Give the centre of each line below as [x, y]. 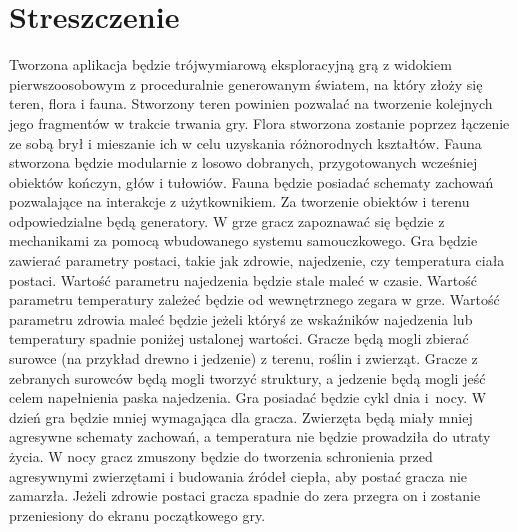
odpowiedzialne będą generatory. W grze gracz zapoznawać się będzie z [227, 220]
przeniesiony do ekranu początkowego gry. [137, 514]
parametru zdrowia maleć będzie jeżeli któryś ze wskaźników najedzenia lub [241, 318]
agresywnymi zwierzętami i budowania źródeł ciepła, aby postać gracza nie [238, 475]
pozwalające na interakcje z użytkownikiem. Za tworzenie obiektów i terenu [239, 201]
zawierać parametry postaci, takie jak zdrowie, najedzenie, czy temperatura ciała [257, 260]
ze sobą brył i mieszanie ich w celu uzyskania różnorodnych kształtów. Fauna [245, 142]
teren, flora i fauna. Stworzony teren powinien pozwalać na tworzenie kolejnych [251, 103]
